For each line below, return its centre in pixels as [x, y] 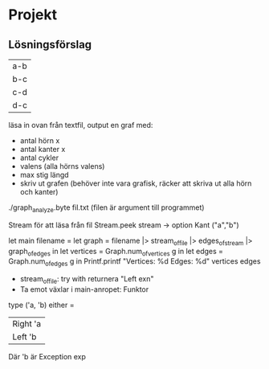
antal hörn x [40, 141]
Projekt [33, 15]
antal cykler [39, 158]
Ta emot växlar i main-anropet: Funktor [84, 289]
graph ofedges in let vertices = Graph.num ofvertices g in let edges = [116, 252]
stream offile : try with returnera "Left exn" [87, 280]
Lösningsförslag [50, 45]
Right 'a [27, 323]
